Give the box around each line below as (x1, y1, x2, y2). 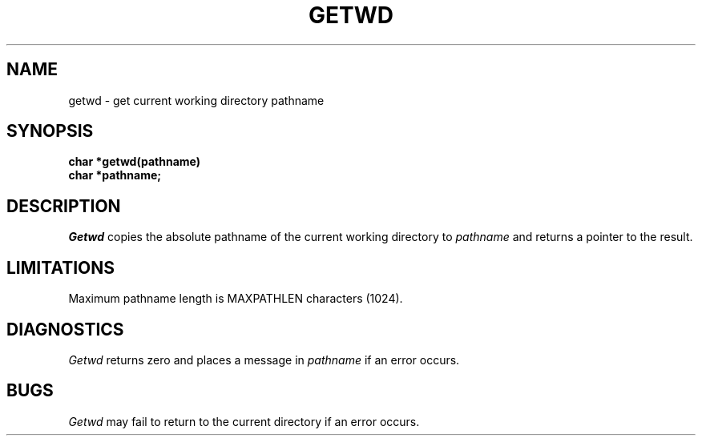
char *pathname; (68, 168, 162, 183)
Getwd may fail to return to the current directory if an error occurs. (68, 414, 420, 428)
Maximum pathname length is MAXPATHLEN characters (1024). (68, 291, 403, 306)
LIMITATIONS (6, 257, 115, 278)
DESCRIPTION (6, 195, 121, 216)
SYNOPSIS (6, 121, 94, 142)
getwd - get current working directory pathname (68, 93, 325, 107)
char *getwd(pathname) (68, 155, 200, 169)
